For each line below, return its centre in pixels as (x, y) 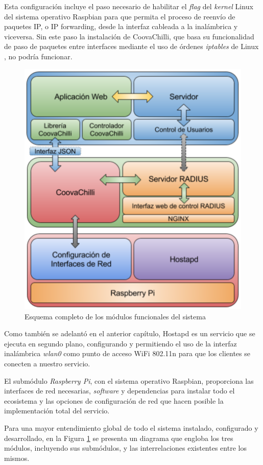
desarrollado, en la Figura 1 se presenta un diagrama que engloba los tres (119, 438)
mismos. (17, 458)
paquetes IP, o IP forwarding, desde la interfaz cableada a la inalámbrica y (121, 26)
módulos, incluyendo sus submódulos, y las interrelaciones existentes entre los (125, 448)
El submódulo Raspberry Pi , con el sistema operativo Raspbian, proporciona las (129, 380)
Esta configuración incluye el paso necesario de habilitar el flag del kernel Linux (129, 6)
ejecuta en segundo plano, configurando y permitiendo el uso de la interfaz (121, 343)
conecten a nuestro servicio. (47, 363)
